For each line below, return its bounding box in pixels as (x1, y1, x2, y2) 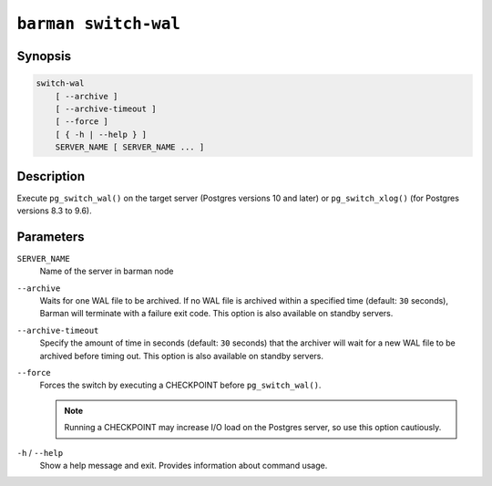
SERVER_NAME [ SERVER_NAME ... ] (55, 142, 205, 152)
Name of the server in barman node (39, 265, 174, 277)
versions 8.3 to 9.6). (16, 205, 92, 216)
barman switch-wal (16, 14, 181, 34)
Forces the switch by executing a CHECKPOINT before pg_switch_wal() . (39, 379, 322, 391)
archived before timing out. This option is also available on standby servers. (39, 350, 323, 361)
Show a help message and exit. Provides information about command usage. (39, 460, 328, 470)
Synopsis (16, 48, 72, 64)
